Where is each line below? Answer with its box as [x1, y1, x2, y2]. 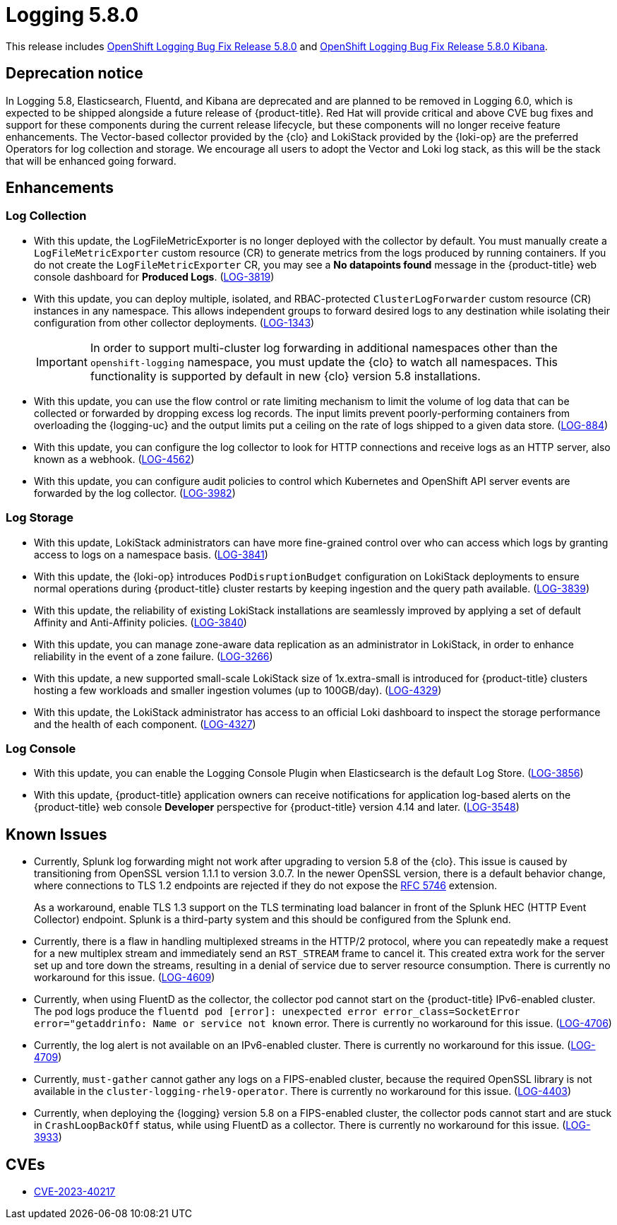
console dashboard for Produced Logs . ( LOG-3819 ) [34, 270, 275, 283]
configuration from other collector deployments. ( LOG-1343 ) [34, 316, 315, 329]
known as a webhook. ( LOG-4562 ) [34, 452, 195, 465]
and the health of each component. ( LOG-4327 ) [34, 717, 256, 730]
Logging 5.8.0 [6, 3, 139, 27]
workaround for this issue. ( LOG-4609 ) [34, 971, 215, 984]
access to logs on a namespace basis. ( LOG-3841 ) [34, 548, 268, 561]
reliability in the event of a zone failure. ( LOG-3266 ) [34, 650, 273, 662]
